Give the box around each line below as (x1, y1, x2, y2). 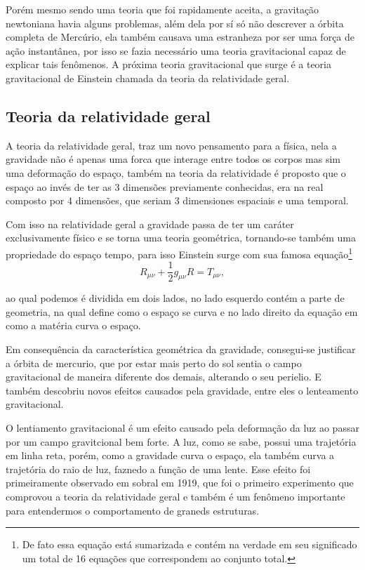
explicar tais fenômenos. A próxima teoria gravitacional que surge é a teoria (6, 57, 332, 72)
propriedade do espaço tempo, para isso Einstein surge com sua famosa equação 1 (6, 244, 352, 261)
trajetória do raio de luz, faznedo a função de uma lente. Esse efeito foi (6, 461, 311, 476)
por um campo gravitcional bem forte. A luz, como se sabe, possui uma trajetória (6, 434, 357, 449)
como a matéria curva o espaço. (6, 318, 141, 333)
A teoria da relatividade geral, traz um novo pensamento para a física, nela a (6, 138, 337, 152)
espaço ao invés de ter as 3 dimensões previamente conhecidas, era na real (6, 179, 324, 194)
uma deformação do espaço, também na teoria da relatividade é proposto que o (6, 165, 346, 180)
